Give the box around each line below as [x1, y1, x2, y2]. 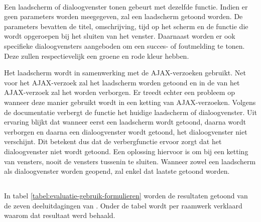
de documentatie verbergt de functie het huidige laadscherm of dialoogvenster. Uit [4, 106, 257, 117]
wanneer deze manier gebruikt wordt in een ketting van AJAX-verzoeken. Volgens [4, 96, 256, 107]
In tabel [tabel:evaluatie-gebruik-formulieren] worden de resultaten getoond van [4, 190, 248, 201]
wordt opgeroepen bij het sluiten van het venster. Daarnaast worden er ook [4, 31, 235, 41]
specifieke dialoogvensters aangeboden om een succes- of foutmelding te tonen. [4, 40, 245, 51]
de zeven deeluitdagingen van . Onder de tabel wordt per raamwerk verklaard [4, 200, 242, 210]
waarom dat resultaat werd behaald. [4, 210, 115, 220]
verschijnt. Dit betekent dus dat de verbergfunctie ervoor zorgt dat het [4, 136, 222, 147]
